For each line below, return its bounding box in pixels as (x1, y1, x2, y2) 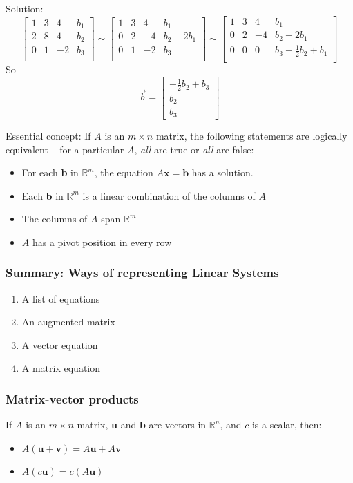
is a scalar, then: (251, 417, 322, 432)
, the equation (94, 165, 153, 180)
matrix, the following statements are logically (155, 128, 347, 142)
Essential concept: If (6, 128, 91, 142)
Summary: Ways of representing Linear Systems (6, 264, 279, 281)
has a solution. (191, 165, 254, 180)
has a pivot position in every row (32, 234, 172, 249)
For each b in (21, 165, 79, 180)
